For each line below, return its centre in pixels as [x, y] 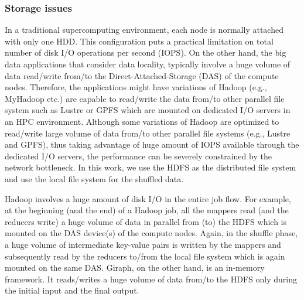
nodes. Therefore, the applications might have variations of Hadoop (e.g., [136, 87]
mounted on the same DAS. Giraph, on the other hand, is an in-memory [135, 267]
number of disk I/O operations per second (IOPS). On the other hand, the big [146, 52]
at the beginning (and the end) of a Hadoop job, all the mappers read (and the [147, 210]
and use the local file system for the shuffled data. [94, 178]
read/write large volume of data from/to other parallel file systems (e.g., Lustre [148, 133]
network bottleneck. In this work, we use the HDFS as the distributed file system [151, 167]
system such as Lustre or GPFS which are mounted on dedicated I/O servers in [148, 110]
